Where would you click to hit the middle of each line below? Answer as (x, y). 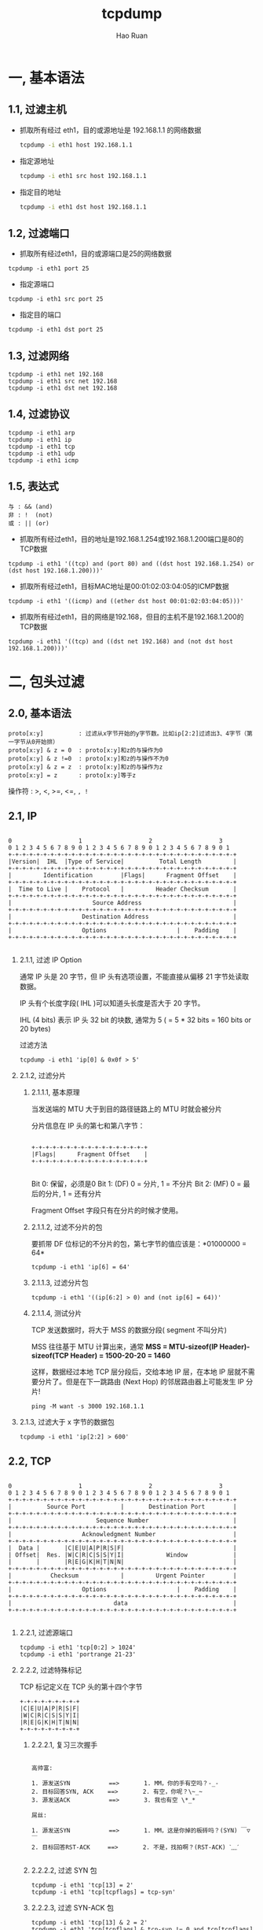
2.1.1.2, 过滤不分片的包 (67, 1227)
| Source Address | (122, 903)
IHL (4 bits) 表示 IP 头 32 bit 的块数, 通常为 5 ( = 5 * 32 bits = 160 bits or (135, 1020)
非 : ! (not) (31, 515)
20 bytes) (35, 1029)
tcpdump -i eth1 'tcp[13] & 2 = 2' (89, 1923)
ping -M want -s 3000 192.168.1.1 (88, 1406)
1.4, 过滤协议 (39, 414)
